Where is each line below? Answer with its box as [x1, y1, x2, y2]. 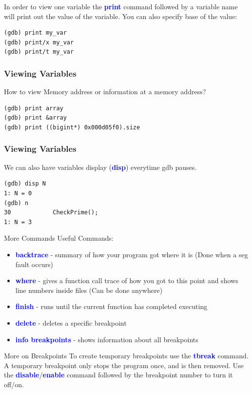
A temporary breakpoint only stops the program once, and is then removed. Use [4, 360, 244, 370]
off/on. [4, 379, 24, 389]
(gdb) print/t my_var [4, 48, 74, 56]
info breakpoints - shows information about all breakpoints [15, 334, 198, 344]
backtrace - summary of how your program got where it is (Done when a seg [15, 249, 248, 259]
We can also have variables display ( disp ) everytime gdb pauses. [4, 162, 197, 172]
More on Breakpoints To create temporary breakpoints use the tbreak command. [4, 351, 249, 361]
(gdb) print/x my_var [4, 39, 74, 46]
